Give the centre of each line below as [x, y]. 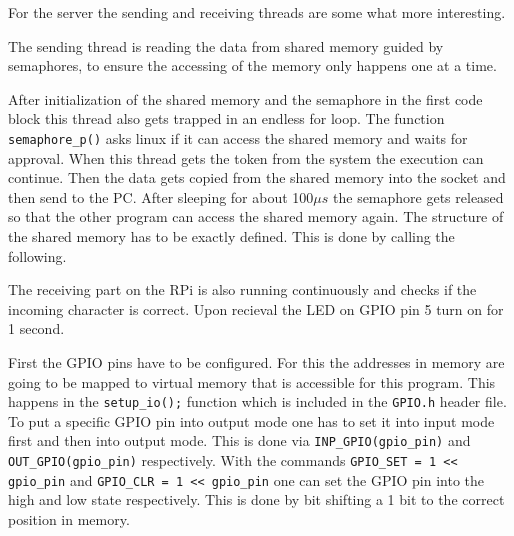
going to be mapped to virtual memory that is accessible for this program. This [252, 381]
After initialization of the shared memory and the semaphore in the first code [245, 98]
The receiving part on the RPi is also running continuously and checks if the [242, 289]
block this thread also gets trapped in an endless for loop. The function [226, 118]
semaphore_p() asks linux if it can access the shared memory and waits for [238, 137]
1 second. [36, 328]
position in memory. [69, 518]
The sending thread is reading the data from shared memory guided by [226, 45]
